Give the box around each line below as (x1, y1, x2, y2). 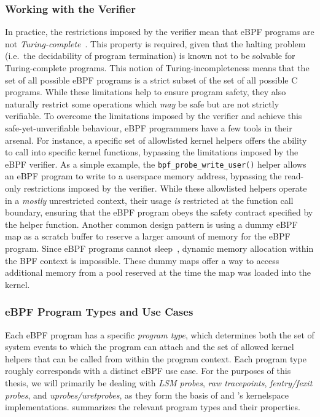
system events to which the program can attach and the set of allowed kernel (5, 340, 294, 353)
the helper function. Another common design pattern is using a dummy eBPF (5, 217, 298, 230)
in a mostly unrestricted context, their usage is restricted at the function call (5, 193, 294, 206)
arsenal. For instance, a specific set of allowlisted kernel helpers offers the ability (5, 133, 307, 146)
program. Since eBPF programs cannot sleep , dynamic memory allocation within (5, 241, 314, 254)
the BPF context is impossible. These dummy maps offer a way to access (5, 254, 279, 267)
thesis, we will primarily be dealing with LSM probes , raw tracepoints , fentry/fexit (5, 376, 313, 389)
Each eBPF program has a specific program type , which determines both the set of (5, 328, 314, 341)
